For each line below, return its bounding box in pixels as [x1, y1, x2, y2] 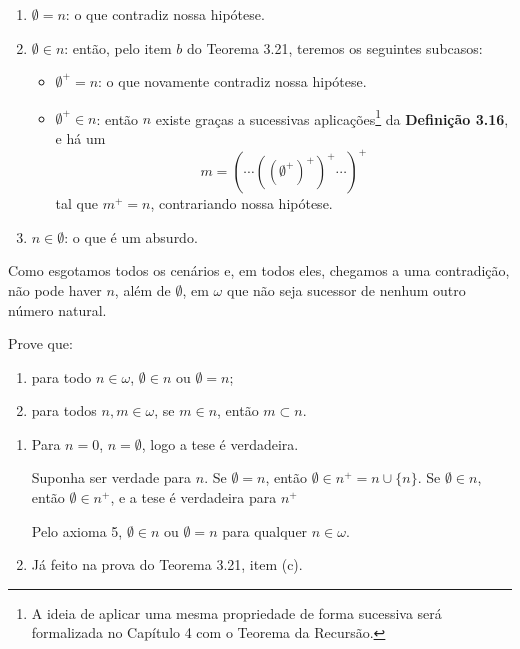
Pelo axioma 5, [31, 520, 123, 541]
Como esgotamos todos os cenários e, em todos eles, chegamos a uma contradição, [8, 260, 510, 281]
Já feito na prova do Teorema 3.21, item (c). [31, 554, 303, 575]
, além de [114, 279, 171, 300]
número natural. [8, 299, 107, 320]
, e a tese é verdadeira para [110, 487, 277, 508]
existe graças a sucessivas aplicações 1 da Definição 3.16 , [155, 105, 509, 129]
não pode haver [8, 279, 102, 300]
